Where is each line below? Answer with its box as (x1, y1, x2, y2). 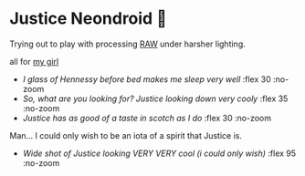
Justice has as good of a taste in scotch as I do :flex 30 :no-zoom (22, 112, 272, 123)
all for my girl (9, 56, 59, 67)
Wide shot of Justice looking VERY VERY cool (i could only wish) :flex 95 (22, 148, 297, 159)
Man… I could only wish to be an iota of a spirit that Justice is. (9, 129, 242, 140)
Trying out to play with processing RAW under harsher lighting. (9, 38, 247, 49)
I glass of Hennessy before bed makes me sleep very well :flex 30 (22, 73, 271, 85)
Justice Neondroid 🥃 (9, 8, 167, 29)
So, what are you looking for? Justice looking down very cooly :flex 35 (22, 93, 289, 104)
